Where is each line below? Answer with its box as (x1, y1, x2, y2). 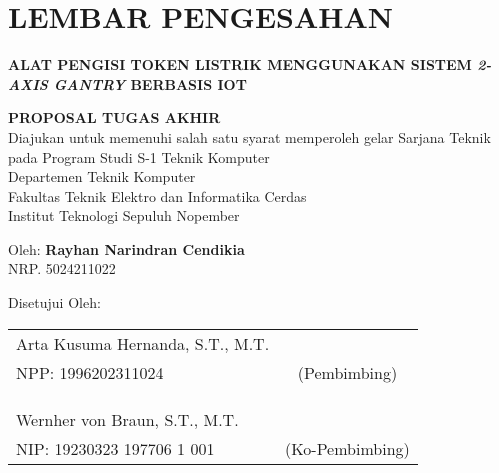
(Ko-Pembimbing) (285, 436, 410, 460)
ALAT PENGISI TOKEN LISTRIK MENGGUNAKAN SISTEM (8, 54, 472, 75)
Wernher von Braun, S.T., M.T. (16, 407, 239, 431)
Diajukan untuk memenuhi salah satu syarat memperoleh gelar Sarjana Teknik (8, 126, 491, 147)
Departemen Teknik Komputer (8, 166, 196, 187)
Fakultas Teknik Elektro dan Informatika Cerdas (8, 185, 307, 206)
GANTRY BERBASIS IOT (53, 73, 247, 94)
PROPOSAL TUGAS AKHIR (8, 107, 221, 128)
